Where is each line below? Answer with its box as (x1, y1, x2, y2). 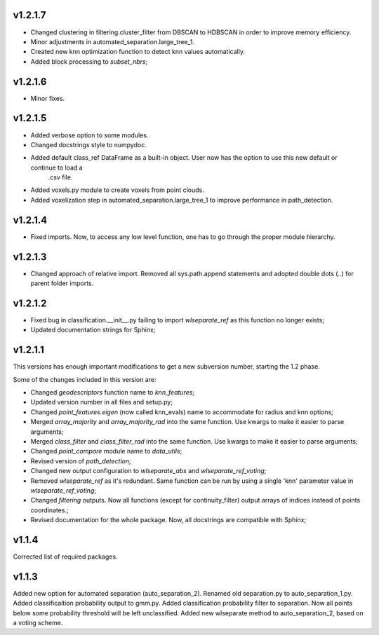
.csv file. (48, 173, 73, 182)
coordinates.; (30, 505, 69, 514)
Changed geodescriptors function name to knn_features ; (30, 388, 195, 397)
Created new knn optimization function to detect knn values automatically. (30, 48, 246, 56)
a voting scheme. (13, 619, 63, 627)
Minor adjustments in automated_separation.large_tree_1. (30, 37, 194, 46)
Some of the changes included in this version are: (13, 375, 157, 383)
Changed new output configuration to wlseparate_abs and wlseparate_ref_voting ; (30, 467, 267, 475)
